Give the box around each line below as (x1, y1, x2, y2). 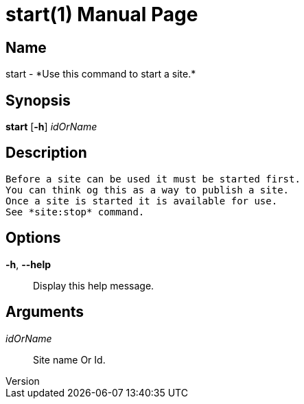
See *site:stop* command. (5, 206, 145, 217)
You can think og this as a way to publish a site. (5, 184, 290, 195)
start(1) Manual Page (5, 3, 198, 26)
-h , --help (5, 258, 51, 270)
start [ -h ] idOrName (5, 121, 97, 133)
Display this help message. (33, 279, 154, 292)
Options (5, 229, 61, 247)
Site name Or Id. (33, 353, 106, 366)
